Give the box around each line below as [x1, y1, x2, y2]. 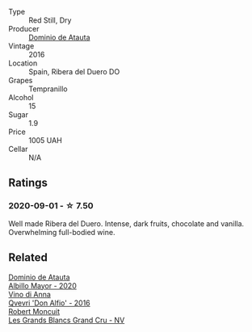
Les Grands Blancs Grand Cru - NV [8, 315, 125, 325]
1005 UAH [28, 136, 62, 145]
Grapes [8, 76, 33, 85]
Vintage [8, 41, 35, 51]
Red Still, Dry [28, 15, 72, 25]
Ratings [8, 176, 48, 190]
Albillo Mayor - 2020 [8, 280, 77, 290]
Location [8, 58, 38, 68]
